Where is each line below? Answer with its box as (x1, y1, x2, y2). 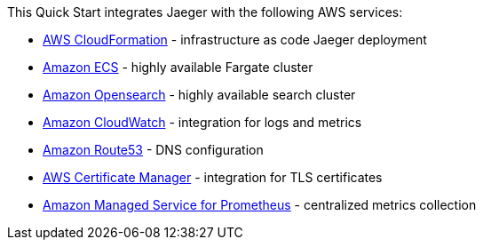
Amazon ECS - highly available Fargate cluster (43, 60, 313, 75)
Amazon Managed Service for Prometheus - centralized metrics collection (43, 197, 477, 212)
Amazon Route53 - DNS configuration (43, 142, 264, 157)
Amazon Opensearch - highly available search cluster (43, 87, 356, 102)
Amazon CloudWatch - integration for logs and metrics (43, 115, 362, 130)
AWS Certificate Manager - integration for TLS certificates (43, 170, 383, 185)
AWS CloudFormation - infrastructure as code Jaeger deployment (43, 32, 427, 47)
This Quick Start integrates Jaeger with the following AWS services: (7, 4, 403, 20)
